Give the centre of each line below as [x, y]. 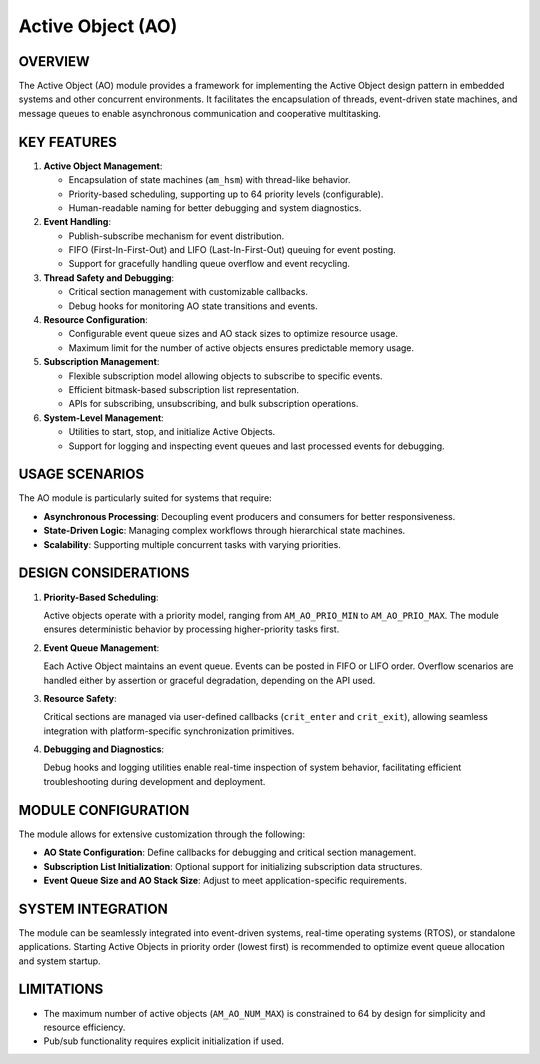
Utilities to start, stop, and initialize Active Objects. [172, 432]
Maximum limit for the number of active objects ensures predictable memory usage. [241, 347]
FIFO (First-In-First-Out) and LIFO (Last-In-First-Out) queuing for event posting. [232, 250]
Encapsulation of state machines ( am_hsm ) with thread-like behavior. [209, 180]
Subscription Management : [101, 362]
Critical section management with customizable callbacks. [188, 292]
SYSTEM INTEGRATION [93, 908]
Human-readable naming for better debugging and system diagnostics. [215, 207]
